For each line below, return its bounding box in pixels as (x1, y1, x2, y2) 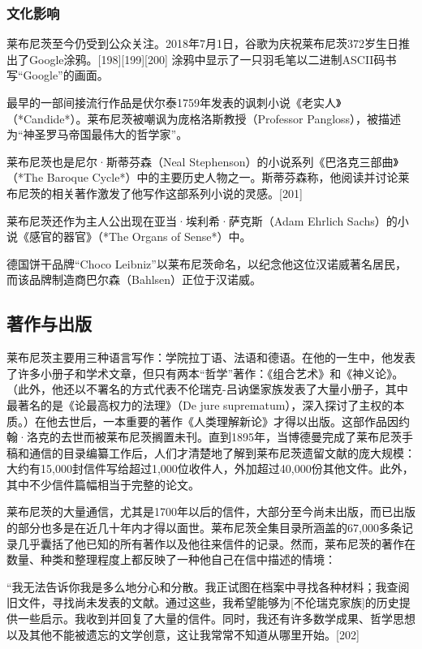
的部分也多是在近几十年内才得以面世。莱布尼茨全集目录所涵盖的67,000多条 (6, 519, 402, 536)
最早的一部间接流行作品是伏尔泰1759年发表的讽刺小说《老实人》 (6, 94, 342, 110)
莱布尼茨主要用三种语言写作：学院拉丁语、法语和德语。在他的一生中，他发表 (6, 349, 416, 366)
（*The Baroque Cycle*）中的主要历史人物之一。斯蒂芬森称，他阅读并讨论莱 (6, 169, 410, 186)
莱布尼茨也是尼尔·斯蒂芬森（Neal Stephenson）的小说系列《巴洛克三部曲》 (6, 153, 398, 170)
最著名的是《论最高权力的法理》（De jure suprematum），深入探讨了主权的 (6, 396, 394, 413)
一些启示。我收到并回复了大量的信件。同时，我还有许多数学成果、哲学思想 (17, 610, 416, 627)
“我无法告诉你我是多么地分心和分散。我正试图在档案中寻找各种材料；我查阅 (6, 578, 410, 595)
